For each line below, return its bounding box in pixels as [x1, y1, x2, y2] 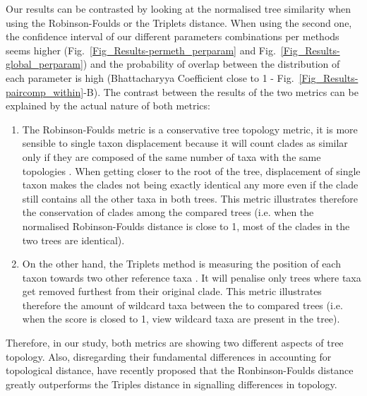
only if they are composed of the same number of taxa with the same [22, 149, 321, 164]
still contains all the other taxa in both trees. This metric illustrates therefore [22, 191, 358, 205]
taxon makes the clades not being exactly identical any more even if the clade [22, 177, 359, 192]
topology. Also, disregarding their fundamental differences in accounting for [6, 349, 332, 364]
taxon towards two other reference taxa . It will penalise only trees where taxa [22, 270, 361, 284]
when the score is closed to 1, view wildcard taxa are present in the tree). [22, 311, 340, 326]
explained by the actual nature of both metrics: [6, 98, 210, 113]
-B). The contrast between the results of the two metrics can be [83, 84, 359, 99]
